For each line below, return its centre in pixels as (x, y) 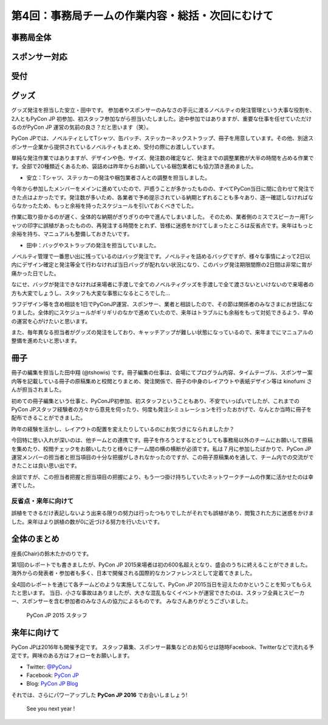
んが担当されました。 (38, 390)
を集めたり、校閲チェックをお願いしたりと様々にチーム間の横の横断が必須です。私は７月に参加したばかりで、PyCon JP (161, 448)
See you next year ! (51, 709)
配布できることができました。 (49, 418)
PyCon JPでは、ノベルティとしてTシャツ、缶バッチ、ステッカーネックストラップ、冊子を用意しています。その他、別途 (160, 138)
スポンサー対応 (39, 57)
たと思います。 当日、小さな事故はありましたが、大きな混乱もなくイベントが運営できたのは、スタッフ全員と (147, 593)
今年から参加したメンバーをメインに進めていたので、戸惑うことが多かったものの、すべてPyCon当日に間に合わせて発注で (163, 189)
